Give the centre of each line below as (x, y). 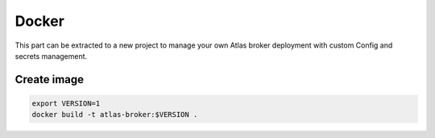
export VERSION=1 (66, 103)
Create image (50, 79)
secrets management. (51, 56)
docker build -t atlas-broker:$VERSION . (115, 115)
